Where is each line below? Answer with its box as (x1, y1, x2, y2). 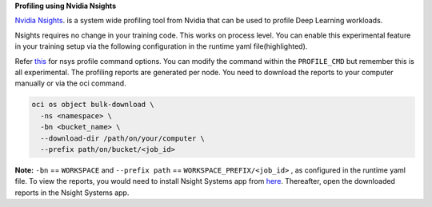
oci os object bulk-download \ (31, 100, 155, 109)
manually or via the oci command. (14, 78, 127, 88)
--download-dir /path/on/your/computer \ (40, 133, 206, 143)
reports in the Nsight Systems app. (14, 188, 130, 197)
